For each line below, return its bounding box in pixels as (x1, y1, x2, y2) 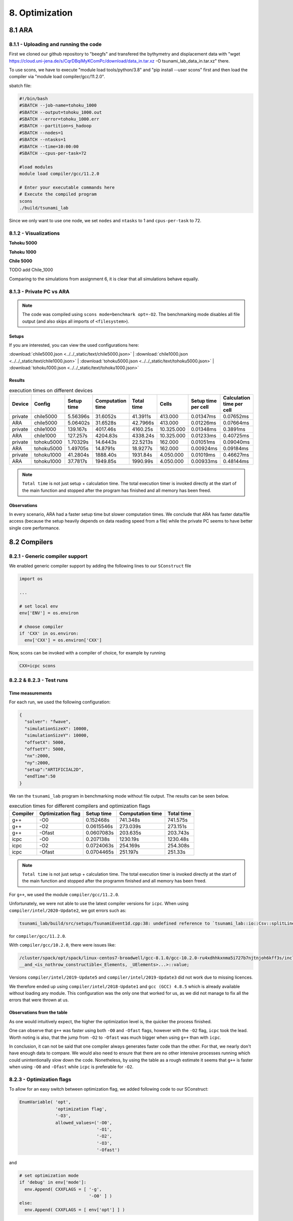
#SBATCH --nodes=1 (19, 130, 63, 135)
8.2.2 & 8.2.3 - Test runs (9, 676, 68, 683)
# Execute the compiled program (19, 191, 97, 197)
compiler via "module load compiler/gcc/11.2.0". (9, 74, 105, 80)
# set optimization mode (19, 1173, 79, 1179)
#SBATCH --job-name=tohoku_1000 (19, 103, 97, 108)
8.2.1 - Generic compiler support (9, 552, 88, 559)
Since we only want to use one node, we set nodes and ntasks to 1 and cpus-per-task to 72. (9, 218, 202, 224)
